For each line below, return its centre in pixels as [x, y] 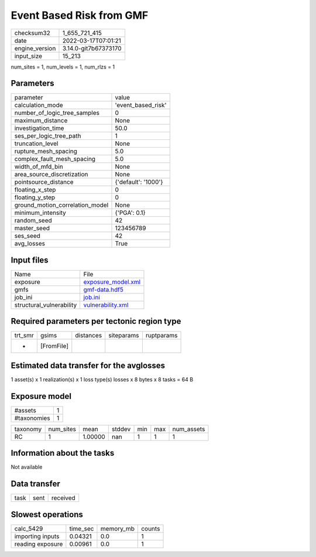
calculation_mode [39, 105]
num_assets [189, 429]
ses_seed [28, 236]
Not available [27, 467]
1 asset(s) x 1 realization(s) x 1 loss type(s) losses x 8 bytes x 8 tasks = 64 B [102, 380]
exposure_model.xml [112, 282]
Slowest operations [47, 515]
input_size [28, 56]
